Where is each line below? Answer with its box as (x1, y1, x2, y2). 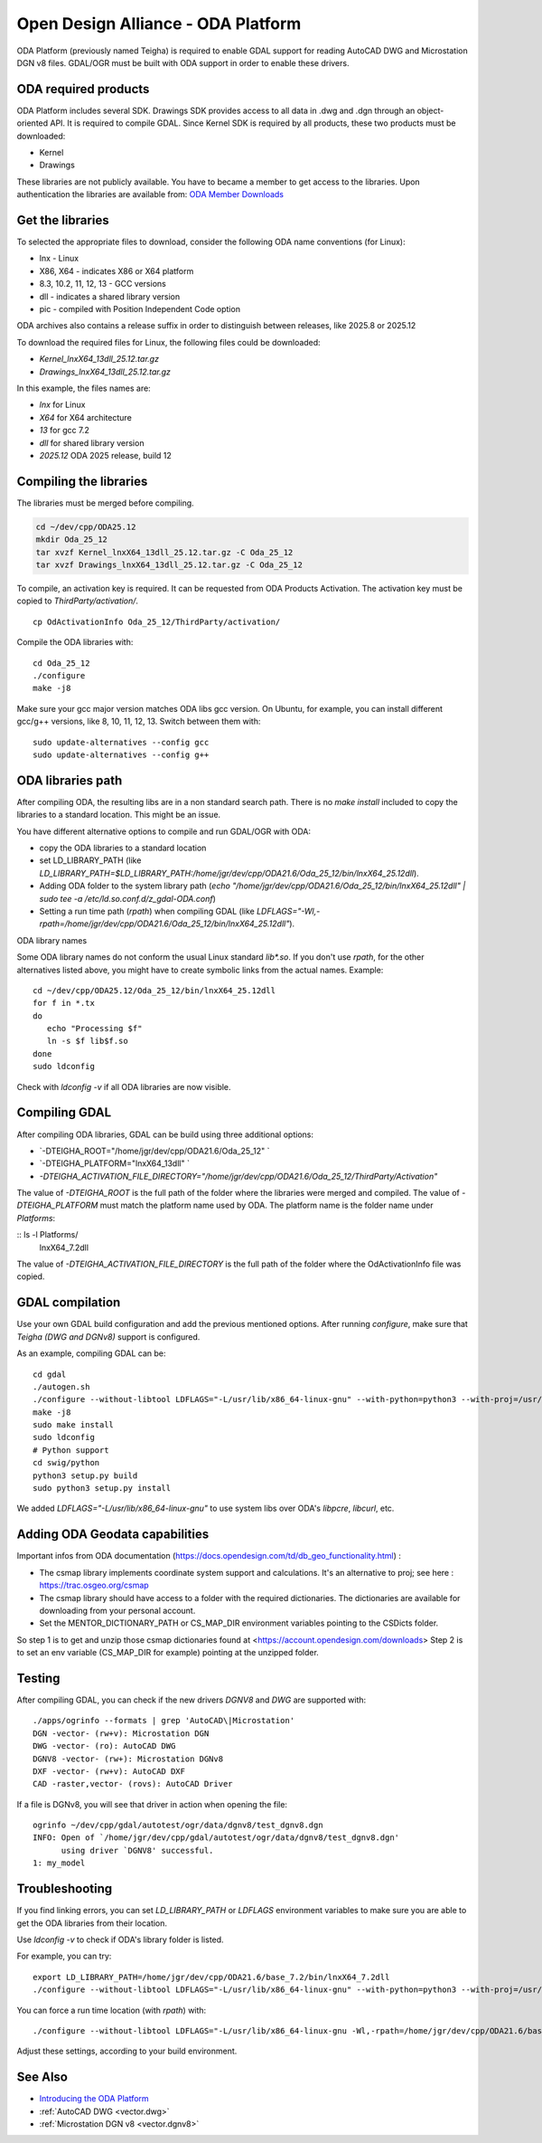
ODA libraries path (16, 773, 123, 788)
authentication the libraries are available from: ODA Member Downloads (16, 189, 285, 200)
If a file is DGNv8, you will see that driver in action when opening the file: (16, 1798, 288, 1809)
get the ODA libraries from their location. (16, 1918, 167, 1929)
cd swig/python (33, 1457, 100, 1468)
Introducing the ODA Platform (39, 2093, 149, 2104)
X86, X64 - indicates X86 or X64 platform (39, 265, 194, 276)
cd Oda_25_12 (33, 658, 90, 669)
